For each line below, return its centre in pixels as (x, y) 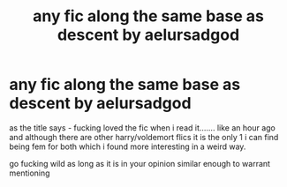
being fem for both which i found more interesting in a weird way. (128, 146)
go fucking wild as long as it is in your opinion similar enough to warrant (140, 163)
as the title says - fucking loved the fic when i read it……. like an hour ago (142, 127)
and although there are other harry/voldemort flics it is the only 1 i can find (144, 137)
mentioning (30, 173)
